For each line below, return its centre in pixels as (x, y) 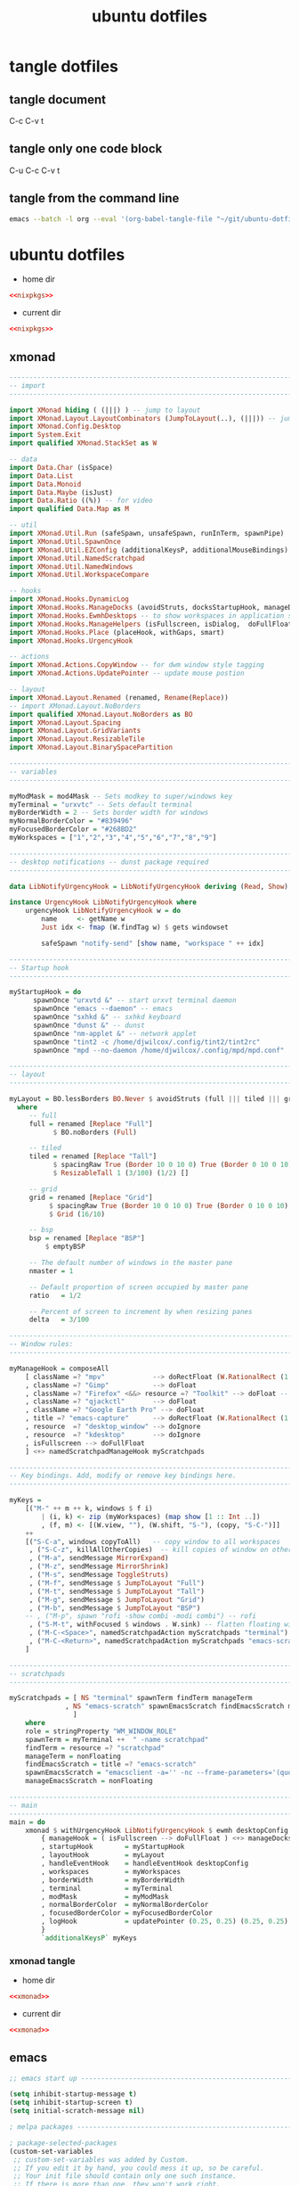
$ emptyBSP (65, 1247)
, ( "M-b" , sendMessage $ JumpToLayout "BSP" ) (115, 1608)
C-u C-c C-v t (35, 170)
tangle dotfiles (64, 66)
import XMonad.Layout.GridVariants (75, 731)
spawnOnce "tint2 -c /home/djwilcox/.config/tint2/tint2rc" (146, 1042)
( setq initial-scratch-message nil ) (77, 2111)
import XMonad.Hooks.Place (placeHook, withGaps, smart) (117, 632)
